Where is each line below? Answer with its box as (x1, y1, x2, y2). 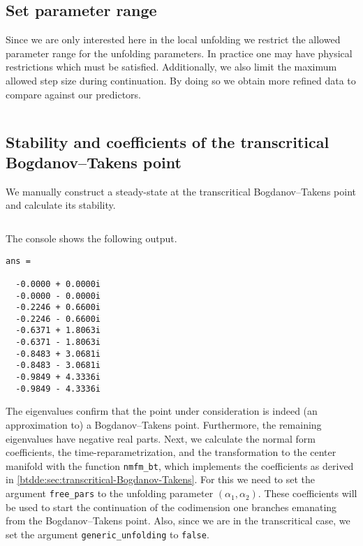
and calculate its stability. (6, 198, 116, 212)
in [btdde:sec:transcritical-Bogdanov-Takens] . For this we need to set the (6, 472, 316, 487)
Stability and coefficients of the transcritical (6, 131, 329, 152)
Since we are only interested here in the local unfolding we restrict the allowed (6, 32, 341, 47)
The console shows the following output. (6, 230, 177, 245)
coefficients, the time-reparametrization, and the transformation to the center (6, 445, 336, 459)
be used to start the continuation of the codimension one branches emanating (6, 499, 337, 514)
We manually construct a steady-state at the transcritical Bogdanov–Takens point (6, 184, 356, 198)
